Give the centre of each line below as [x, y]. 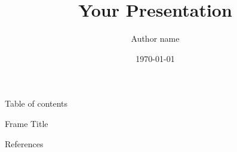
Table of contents [36, 103]
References [24, 143]
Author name [155, 38]
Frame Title [27, 123]
